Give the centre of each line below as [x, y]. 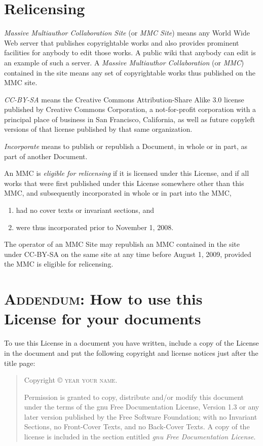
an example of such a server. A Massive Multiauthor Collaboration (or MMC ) [124, 62]
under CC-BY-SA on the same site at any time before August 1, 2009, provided [128, 254]
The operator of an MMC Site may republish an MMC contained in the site [122, 244]
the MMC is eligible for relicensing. [59, 264]
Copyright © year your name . [71, 380]
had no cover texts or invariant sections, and [85, 210]
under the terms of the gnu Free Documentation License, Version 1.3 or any [142, 407]
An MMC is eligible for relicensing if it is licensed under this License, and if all [127, 173]
